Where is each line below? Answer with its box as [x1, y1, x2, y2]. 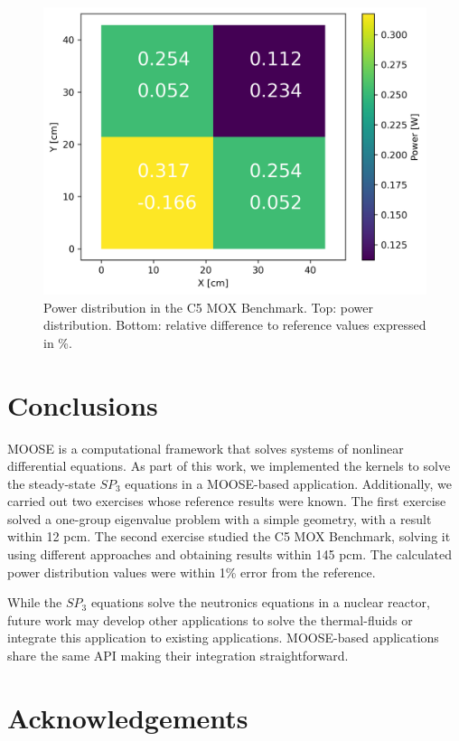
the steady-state [7, 474, 96, 492]
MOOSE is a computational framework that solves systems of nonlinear [7, 438, 404, 457]
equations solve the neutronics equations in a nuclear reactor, [90, 593, 430, 612]
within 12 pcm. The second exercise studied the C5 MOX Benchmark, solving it [7, 527, 451, 546]
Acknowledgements [7, 699, 248, 736]
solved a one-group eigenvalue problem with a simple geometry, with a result [7, 509, 432, 528]
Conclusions [7, 386, 158, 423]
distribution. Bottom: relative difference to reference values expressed [43, 315, 426, 334]
